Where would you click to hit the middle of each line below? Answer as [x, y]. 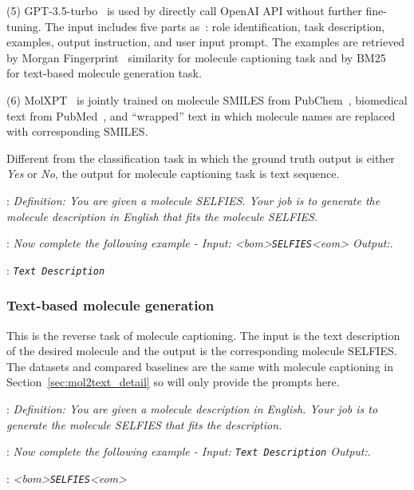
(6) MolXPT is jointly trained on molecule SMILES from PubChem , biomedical [207, 99]
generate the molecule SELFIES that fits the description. [144, 424]
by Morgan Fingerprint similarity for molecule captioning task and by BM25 [196, 57]
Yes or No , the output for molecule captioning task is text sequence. [173, 174]
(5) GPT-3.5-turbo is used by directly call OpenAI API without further [184, 10]
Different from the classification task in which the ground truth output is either [201, 158]
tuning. [24, 26]
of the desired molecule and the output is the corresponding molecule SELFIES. [202, 351]
